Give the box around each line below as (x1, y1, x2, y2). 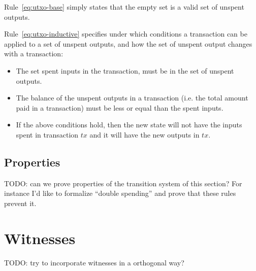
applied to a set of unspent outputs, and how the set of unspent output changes (4, 38, 252, 49)
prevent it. (4, 197, 37, 208)
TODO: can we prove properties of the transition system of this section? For (4, 178, 242, 188)
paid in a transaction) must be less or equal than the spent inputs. (16, 102, 223, 113)
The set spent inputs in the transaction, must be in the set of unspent (16, 65, 234, 76)
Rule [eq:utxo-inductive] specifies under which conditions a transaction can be (4, 28, 247, 39)
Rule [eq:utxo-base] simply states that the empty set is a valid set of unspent (4, 2, 244, 12)
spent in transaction (16, 129, 79, 140)
